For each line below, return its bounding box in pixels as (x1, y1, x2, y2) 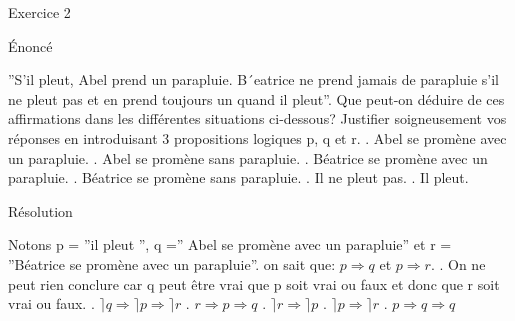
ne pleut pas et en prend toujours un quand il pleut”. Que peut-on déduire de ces (8, 88, 505, 109)
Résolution (8, 200, 73, 221)
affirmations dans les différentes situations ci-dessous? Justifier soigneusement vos (8, 108, 507, 129)
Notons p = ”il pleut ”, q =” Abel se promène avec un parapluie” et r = (8, 234, 452, 255)
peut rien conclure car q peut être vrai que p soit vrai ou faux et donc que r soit (8, 273, 500, 294)
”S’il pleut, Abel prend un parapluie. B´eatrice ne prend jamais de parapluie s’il (8, 69, 499, 90)
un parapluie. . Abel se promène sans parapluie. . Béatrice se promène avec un (8, 147, 488, 168)
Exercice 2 (8, 2, 71, 22)
